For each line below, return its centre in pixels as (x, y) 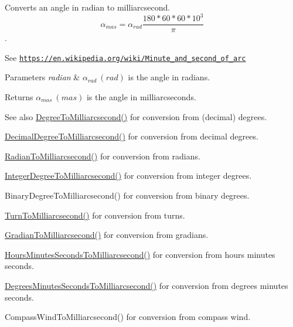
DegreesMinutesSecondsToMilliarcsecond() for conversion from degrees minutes (146, 285)
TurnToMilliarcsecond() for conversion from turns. (95, 215)
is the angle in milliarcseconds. (141, 97)
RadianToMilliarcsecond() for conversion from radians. (103, 156)
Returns (19, 97)
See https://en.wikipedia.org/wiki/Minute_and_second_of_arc (125, 57)
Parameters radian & (42, 77)
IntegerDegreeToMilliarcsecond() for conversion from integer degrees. (128, 176)
